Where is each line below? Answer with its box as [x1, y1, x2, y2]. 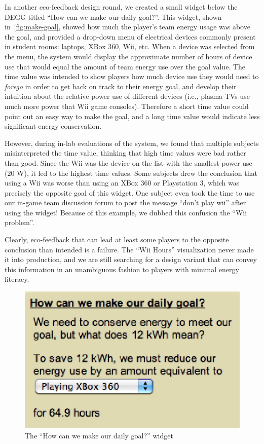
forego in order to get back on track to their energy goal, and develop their [5, 81, 237, 91]
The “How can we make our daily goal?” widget [25, 430, 173, 440]
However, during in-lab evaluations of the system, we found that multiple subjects [5, 137, 259, 148]
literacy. [5, 274, 29, 284]
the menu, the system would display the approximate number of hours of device [5, 51, 252, 61]
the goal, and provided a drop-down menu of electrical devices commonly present [5, 31, 256, 42]
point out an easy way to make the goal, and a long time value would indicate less [5, 110, 260, 121]
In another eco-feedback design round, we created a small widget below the [5, 2, 238, 12]
